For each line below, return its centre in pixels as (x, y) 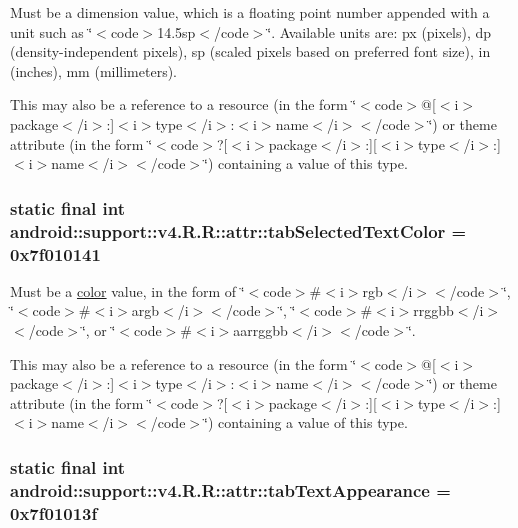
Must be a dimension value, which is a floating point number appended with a (250, 12)
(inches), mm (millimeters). (94, 70)
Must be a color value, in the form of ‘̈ (127, 290)
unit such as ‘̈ (51, 31)
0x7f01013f (54, 512)
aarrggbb (260, 330)
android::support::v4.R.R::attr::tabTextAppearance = (230, 489)
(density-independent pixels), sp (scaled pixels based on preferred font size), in (250, 51)
